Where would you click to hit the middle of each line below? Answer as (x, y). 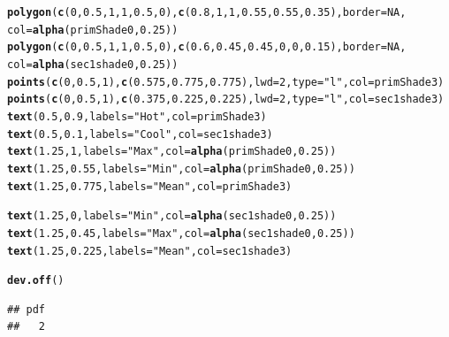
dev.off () (36, 281)
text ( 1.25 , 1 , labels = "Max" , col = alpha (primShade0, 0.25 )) (172, 152)
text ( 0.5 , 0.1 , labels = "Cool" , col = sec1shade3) (140, 134)
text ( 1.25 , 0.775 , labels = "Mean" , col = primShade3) (150, 186)
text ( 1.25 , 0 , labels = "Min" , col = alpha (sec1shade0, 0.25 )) (172, 216)
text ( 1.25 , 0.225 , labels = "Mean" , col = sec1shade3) (150, 251)
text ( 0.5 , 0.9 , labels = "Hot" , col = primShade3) (137, 116)
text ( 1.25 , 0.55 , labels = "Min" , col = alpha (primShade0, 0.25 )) (181, 168)
